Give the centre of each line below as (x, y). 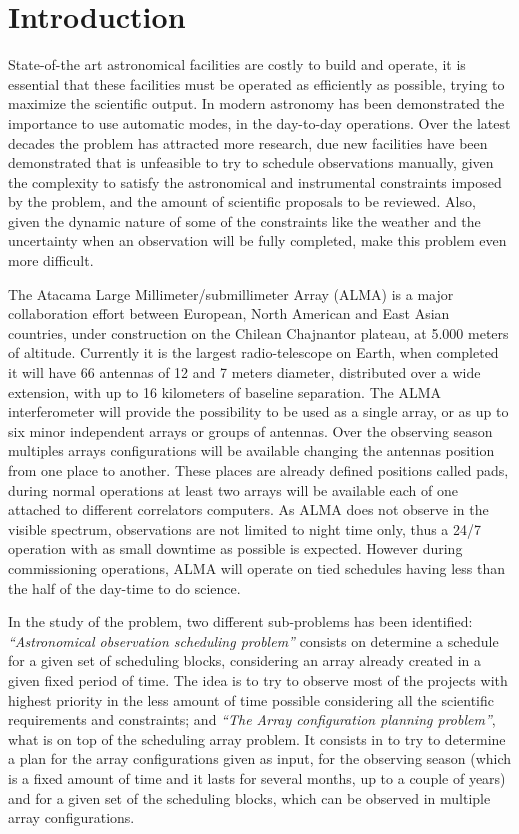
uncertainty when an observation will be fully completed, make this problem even (257, 240)
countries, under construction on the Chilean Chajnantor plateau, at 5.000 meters (258, 332)
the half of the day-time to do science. (124, 587)
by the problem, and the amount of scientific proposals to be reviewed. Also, (242, 201)
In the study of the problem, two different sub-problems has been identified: (240, 621)
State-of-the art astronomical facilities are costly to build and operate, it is (237, 64)
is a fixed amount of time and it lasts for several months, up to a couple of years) (257, 777)
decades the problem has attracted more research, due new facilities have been (248, 142)
